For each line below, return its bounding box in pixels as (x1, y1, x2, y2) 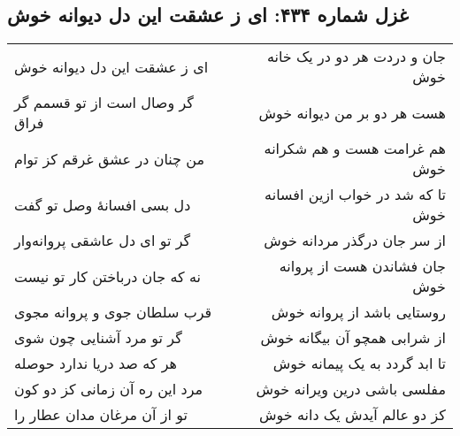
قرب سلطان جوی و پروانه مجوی (14, 302, 212, 323)
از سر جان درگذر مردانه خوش (264, 230, 446, 251)
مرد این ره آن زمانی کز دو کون (14, 379, 203, 400)
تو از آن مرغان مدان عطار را (14, 404, 188, 425)
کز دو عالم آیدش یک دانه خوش (258, 404, 446, 425)
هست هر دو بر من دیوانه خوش (258, 102, 446, 123)
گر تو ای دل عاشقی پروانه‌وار (14, 230, 191, 251)
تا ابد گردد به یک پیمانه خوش (272, 353, 446, 374)
